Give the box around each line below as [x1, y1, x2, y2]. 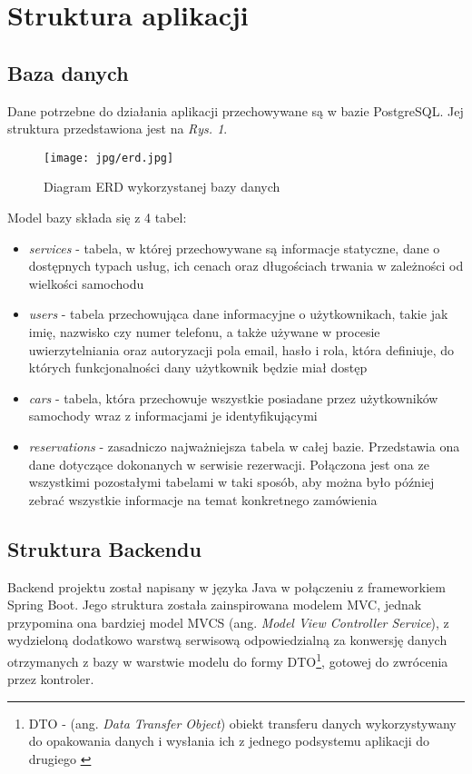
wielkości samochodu [28, 273, 144, 293]
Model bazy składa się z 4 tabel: [7, 208, 187, 227]
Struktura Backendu [7, 534, 202, 562]
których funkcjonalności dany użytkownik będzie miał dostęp [28, 358, 368, 377]
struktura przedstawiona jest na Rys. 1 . [7, 119, 228, 138]
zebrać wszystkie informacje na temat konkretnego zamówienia [28, 490, 378, 509]
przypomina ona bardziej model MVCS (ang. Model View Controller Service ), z [7, 612, 449, 631]
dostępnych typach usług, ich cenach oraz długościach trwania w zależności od [28, 256, 464, 275]
